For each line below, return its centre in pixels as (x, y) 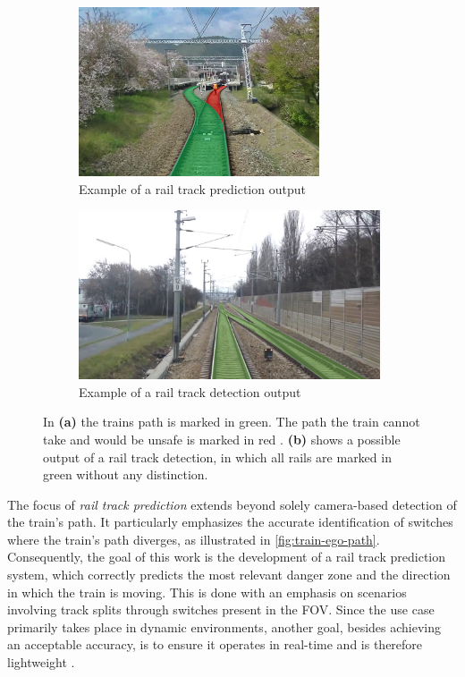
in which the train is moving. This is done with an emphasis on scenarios (207, 592)
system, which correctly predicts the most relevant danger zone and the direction (229, 575)
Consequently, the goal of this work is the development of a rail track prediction (226, 557)
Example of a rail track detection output (190, 391)
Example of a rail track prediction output (192, 188)
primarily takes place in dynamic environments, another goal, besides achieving (224, 626)
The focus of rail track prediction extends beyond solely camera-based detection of (232, 504)
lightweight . (41, 662)
